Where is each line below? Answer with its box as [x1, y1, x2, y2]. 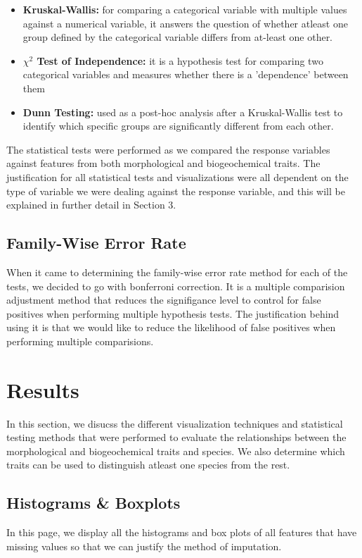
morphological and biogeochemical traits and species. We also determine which [6, 443, 345, 458]
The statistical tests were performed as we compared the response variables [6, 142, 330, 156]
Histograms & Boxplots [6, 492, 181, 514]
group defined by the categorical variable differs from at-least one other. [22, 30, 333, 44]
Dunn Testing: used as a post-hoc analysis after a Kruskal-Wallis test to [22, 104, 343, 119]
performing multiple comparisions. [6, 333, 154, 348]
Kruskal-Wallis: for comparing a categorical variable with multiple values [22, 2, 347, 16]
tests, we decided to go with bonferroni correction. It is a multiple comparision [6, 278, 345, 293]
